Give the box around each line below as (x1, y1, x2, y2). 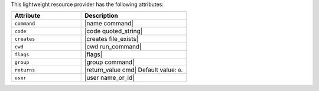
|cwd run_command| (84, 43, 142, 51)
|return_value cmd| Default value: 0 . (84, 66, 183, 74)
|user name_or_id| (84, 74, 135, 82)
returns (14, 67, 35, 73)
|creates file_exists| (84, 35, 139, 43)
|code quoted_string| (84, 27, 143, 35)
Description (84, 12, 118, 20)
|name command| (84, 19, 134, 28)
